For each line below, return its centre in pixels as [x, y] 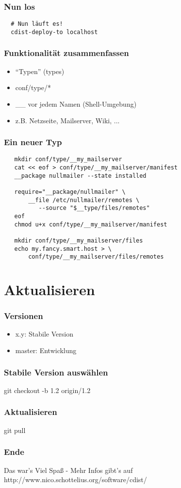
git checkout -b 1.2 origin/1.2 [47, 390]
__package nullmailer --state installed [80, 176]
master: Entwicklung [46, 350]
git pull [15, 430]
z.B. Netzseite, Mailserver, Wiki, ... [67, 120]
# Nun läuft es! [37, 24]
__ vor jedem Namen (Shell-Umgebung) [76, 103]
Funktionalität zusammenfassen [66, 53]
